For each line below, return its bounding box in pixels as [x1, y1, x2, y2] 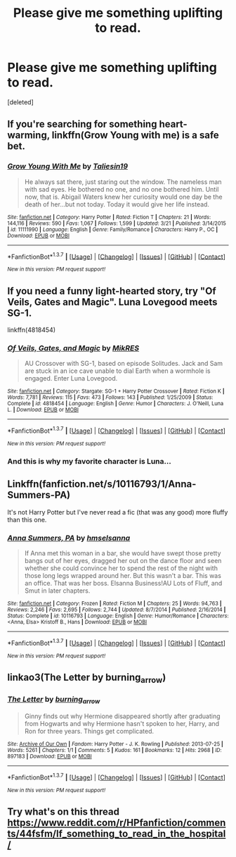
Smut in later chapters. [24, 586, 91, 595]
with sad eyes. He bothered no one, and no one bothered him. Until [24, 185, 219, 193]
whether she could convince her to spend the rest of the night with [24, 564, 218, 572]
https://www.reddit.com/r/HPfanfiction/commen [7, 816, 226, 829]
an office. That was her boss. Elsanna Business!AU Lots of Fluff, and [24, 579, 223, 588]
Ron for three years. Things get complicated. [24, 727, 155, 735]
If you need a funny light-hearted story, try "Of [7, 285, 216, 297]
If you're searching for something [7, 118, 157, 130]
